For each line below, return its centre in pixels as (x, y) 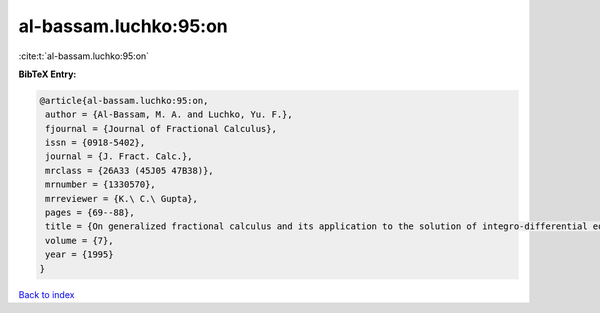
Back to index (46, 294)
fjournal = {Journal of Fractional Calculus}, (161, 128)
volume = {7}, (79, 240)
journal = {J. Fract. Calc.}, (119, 156)
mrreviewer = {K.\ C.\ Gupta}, (122, 198)
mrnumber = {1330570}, (101, 184)
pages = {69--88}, (90, 213)
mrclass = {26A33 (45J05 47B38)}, (129, 170)
